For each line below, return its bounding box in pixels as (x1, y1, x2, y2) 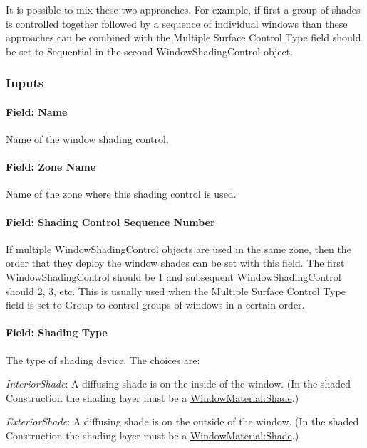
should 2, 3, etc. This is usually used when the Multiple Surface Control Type (6, 283, 346, 298)
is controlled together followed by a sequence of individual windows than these (6, 16, 348, 31)
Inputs (6, 74, 44, 92)
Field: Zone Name (6, 159, 96, 174)
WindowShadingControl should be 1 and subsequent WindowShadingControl (6, 269, 341, 284)
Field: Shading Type (6, 325, 108, 340)
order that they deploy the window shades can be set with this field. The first (6, 255, 345, 270)
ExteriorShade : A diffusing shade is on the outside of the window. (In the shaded (6, 414, 359, 429)
